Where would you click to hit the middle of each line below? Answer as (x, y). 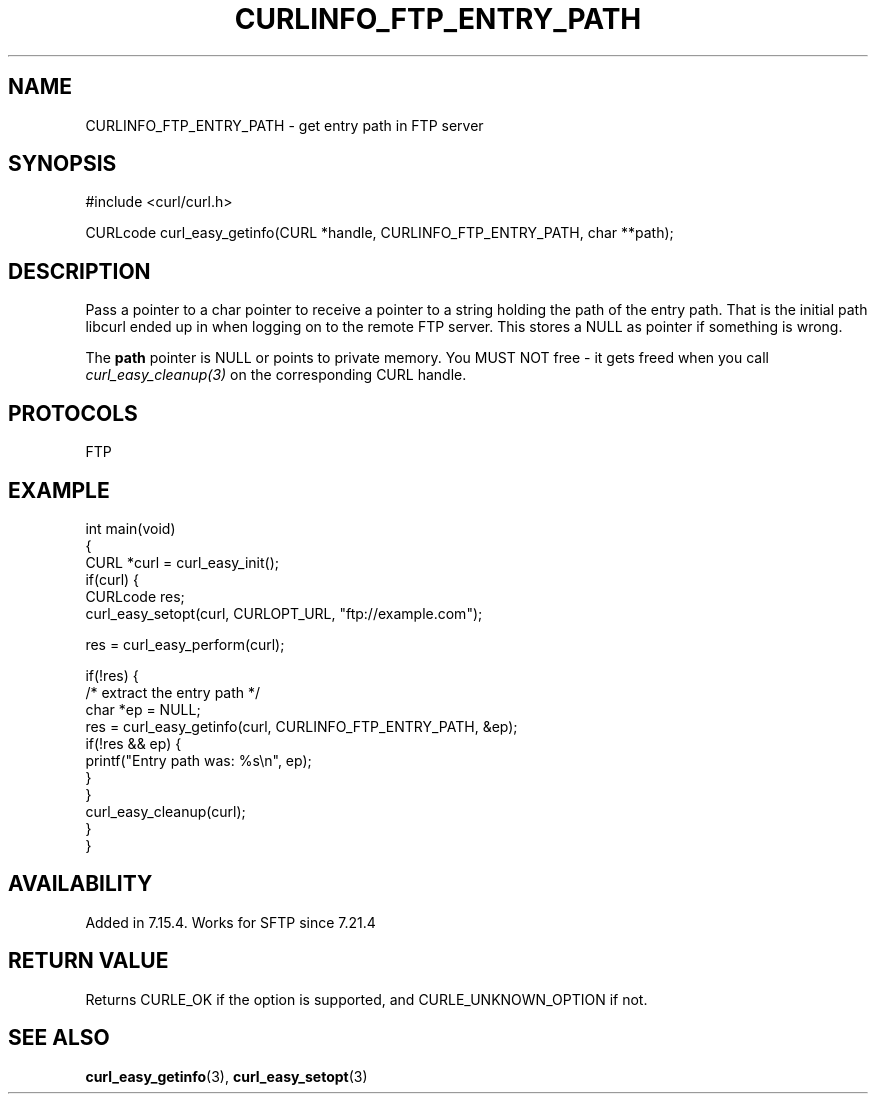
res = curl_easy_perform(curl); (185, 644)
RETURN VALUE (88, 961)
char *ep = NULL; (143, 709)
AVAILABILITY (80, 884)
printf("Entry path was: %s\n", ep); (198, 760)
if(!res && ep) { (133, 743)
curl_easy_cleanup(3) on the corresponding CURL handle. (276, 375)
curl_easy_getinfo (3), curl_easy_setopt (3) (226, 1076)
